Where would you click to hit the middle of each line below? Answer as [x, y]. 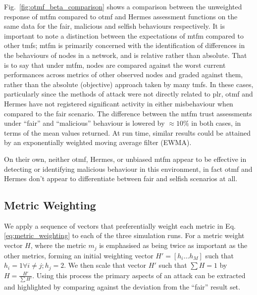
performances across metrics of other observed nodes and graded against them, [124, 74]
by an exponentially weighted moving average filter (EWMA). [98, 142]
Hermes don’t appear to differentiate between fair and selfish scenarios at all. [121, 178]
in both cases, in [216, 123]
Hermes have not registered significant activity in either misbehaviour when [119, 103]
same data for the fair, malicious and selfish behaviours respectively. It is [114, 26]
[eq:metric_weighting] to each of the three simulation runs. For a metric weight [124, 235]
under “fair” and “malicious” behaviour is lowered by [84, 123]
